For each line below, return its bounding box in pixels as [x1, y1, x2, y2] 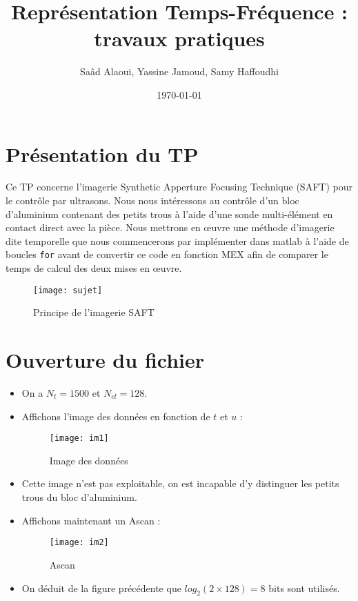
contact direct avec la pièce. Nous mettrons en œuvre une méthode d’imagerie [6, 220, 335, 235]
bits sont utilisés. [268, 580, 340, 595]
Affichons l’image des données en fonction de [21, 408, 210, 423]
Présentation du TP [6, 139, 199, 168]
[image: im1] [49, 433, 109, 444]
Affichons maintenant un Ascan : [21, 513, 161, 527]
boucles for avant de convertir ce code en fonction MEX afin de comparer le [6, 247, 328, 262]
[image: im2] [49, 538, 109, 548]
